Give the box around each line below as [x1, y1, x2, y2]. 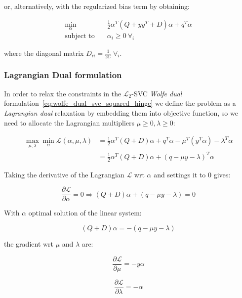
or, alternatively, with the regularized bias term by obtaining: [4, 1, 190, 11]
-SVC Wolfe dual [131, 88, 182, 98]
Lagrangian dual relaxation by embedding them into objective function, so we [4, 107, 238, 118]
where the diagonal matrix [4, 47, 84, 58]
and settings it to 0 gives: [154, 169, 231, 179]
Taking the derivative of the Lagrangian [4, 169, 124, 179]
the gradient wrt [4, 238, 54, 249]
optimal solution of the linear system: [28, 208, 142, 218]
